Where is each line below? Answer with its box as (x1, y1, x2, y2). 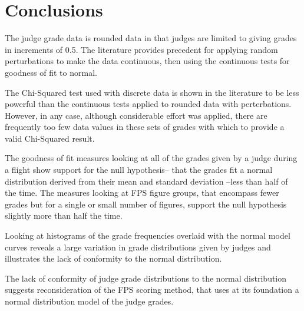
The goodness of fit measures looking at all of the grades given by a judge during (5, 152, 298, 164)
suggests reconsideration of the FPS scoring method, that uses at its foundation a (5, 283, 299, 296)
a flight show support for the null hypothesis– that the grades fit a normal (5, 163, 273, 176)
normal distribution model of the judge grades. (5, 295, 174, 307)
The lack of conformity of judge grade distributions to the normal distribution (5, 272, 287, 284)
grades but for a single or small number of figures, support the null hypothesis (5, 198, 287, 210)
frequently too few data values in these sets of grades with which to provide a (5, 121, 285, 133)
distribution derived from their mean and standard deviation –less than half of (5, 175, 288, 187)
